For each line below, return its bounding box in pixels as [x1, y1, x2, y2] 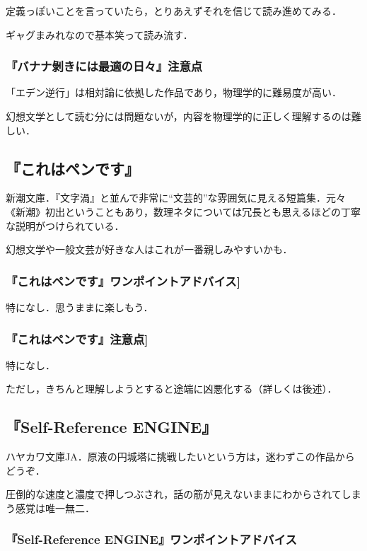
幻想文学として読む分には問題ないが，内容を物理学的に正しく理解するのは [6, 109, 351, 123]
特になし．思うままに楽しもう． [6, 299, 153, 314]
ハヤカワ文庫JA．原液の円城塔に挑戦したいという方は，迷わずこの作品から [6, 449, 355, 464]
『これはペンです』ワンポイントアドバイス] [6, 272, 240, 289]
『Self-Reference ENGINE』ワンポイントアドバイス [6, 530, 297, 548]
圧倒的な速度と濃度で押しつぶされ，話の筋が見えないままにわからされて [6, 487, 342, 501]
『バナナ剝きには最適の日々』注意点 [6, 57, 203, 75]
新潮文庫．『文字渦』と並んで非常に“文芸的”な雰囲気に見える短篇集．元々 [6, 190, 346, 205]
